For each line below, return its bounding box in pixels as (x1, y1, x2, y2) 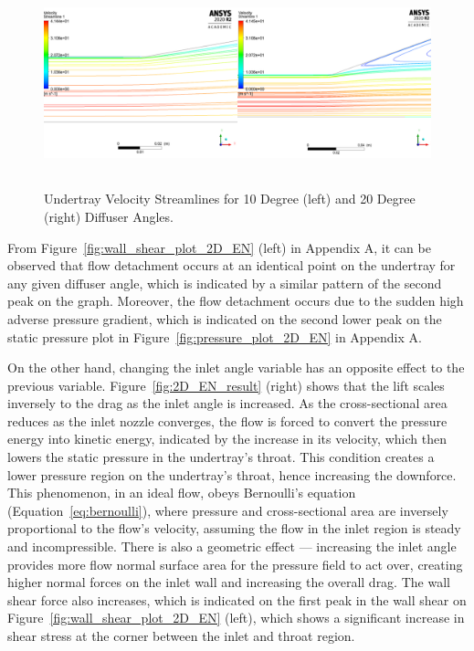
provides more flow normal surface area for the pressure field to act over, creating (7, 554, 463, 573)
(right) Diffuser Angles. (44, 206, 174, 226)
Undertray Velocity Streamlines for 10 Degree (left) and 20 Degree (44, 189, 416, 208)
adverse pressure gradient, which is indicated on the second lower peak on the (7, 309, 442, 328)
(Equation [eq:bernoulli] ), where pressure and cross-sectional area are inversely (7, 500, 448, 520)
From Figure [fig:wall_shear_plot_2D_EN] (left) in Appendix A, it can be (7, 237, 431, 257)
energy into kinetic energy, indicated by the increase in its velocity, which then (7, 429, 447, 448)
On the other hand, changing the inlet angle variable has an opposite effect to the (7, 358, 465, 377)
